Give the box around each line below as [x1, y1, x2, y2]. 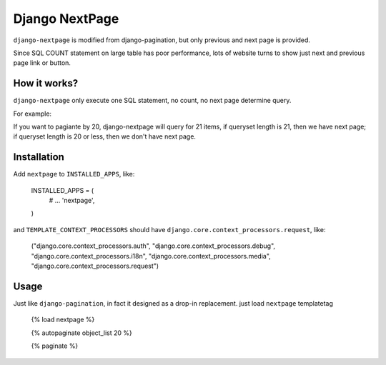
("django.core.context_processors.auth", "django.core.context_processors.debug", [31, 241, 275, 250]
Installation [13, 151, 64, 164]
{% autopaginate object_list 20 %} [31, 329, 132, 337]
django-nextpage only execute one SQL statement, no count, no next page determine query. [13, 96, 292, 105]
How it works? [13, 77, 79, 89]
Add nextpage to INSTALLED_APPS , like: [13, 170, 135, 179]
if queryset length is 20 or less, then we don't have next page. [13, 132, 197, 141]
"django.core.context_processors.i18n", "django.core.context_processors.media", [31, 251, 271, 260]
